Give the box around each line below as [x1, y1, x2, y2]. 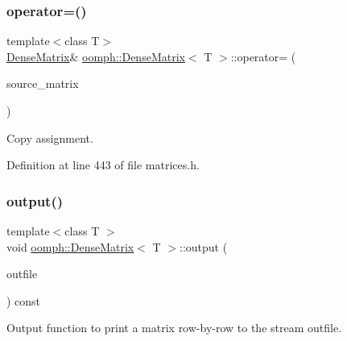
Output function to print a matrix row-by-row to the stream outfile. [6, 319, 342, 336]
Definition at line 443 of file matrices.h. [6, 156, 200, 173]
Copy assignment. [6, 129, 93, 146]
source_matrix [6, 75, 79, 92]
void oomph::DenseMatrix [6, 238, 134, 255]
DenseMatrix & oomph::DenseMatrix [6, 48, 185, 64]
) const [6, 292, 41, 309]
